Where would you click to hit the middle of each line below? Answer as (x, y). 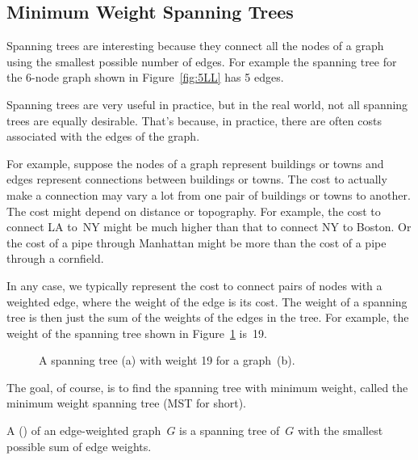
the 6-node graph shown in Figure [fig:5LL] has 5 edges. (145, 77)
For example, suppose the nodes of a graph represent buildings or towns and (195, 163)
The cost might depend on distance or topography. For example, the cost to (194, 211)
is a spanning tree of (230, 430)
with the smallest (340, 430)
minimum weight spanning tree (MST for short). (127, 403)
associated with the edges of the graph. (103, 136)
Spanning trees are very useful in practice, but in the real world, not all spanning (207, 104)
